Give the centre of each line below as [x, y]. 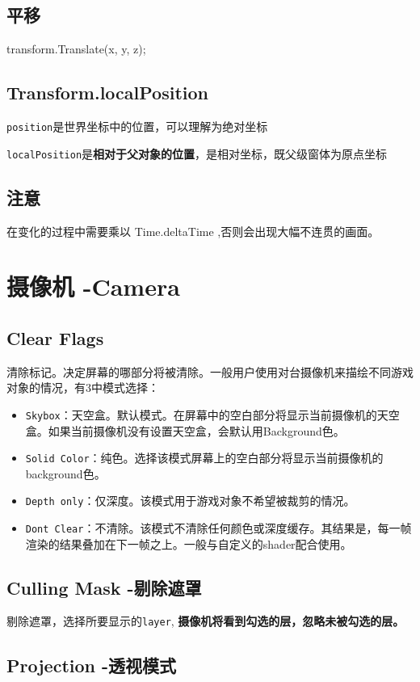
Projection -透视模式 [92, 665]
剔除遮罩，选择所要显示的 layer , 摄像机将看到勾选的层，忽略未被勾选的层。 [206, 621]
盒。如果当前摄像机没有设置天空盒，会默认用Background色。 [185, 430]
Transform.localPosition [107, 93]
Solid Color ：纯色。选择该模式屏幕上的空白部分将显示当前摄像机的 [204, 458]
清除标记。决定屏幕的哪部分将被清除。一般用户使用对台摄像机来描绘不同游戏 [210, 371]
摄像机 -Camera [93, 286]
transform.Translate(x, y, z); [76, 49]
